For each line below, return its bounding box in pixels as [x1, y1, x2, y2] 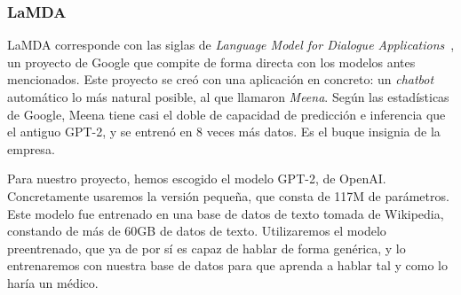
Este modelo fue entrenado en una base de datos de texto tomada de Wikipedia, [7, 204, 444, 222]
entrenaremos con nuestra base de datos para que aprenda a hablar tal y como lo [7, 256, 448, 275]
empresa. [7, 139, 55, 158]
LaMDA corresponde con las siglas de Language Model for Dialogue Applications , [7, 35, 455, 54]
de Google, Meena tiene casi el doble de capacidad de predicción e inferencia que [7, 105, 446, 123]
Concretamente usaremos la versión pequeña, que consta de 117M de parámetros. [7, 186, 449, 205]
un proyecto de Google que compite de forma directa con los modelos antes [7, 52, 416, 71]
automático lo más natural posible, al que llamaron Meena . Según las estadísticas [7, 88, 449, 105]
